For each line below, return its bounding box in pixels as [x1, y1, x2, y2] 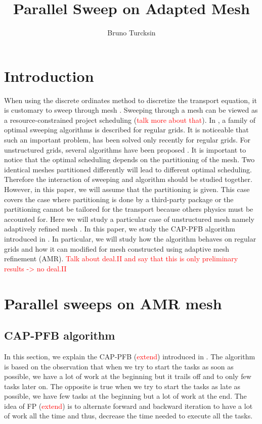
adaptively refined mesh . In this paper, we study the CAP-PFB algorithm [4, 223, 235, 234]
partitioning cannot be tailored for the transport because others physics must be [4, 204, 253, 214]
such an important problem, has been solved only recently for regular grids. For [4, 134, 250, 145]
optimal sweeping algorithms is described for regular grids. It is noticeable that [4, 124, 249, 135]
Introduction [4, 65, 94, 86]
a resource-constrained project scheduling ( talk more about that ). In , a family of [4, 114, 256, 125]
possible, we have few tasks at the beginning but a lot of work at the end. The [4, 391, 247, 401]
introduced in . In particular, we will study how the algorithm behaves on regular [4, 233, 256, 244]
